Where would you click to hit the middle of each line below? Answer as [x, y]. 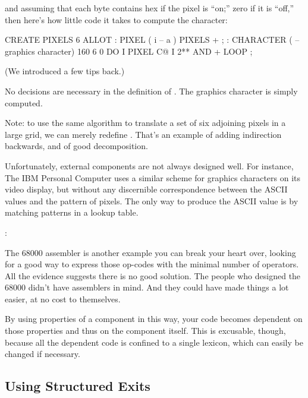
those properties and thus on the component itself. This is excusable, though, [145, 331]
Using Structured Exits [78, 386]
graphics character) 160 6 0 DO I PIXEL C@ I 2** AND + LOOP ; [129, 51]
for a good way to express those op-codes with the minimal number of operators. [152, 264]
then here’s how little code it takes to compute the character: [116, 19]
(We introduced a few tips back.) [65, 71]
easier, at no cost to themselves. [63, 298]
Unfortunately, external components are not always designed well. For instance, [149, 165]
